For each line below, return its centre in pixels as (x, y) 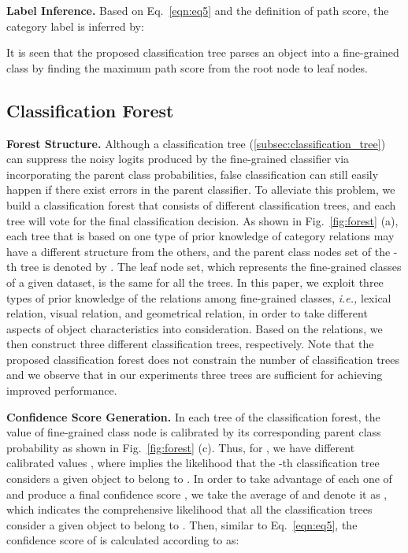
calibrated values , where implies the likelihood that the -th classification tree (193, 463)
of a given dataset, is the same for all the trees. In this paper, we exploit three (195, 282)
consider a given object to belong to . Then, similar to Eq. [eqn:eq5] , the (182, 524)
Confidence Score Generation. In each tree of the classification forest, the (193, 416)
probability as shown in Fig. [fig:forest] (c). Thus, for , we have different (181, 447)
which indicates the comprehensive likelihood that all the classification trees (189, 509)
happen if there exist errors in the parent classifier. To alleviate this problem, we (201, 189)
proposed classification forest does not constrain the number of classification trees (203, 359)
